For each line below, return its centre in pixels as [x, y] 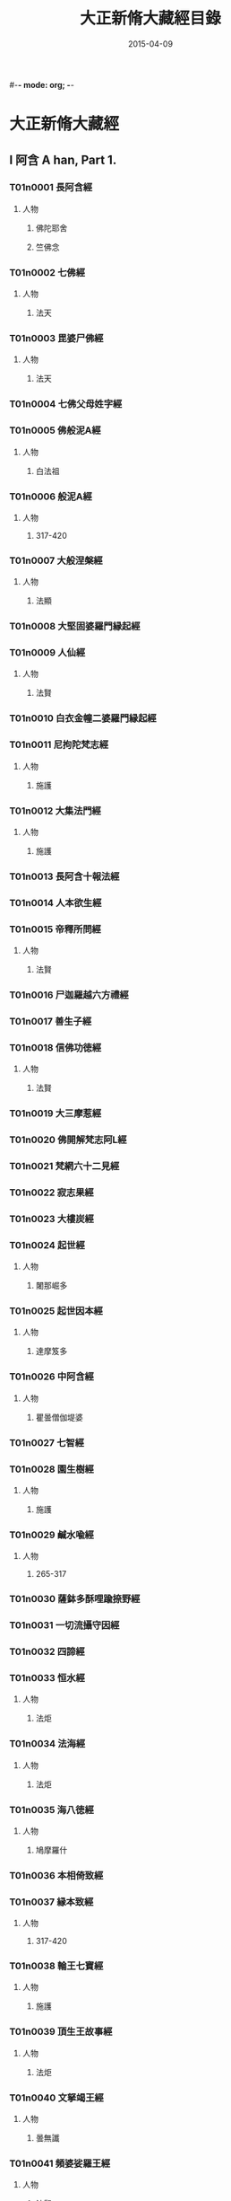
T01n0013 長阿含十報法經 [64, 876]
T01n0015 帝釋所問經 [55, 929]
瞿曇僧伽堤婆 [59, 1417]
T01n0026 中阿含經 [51, 1377]
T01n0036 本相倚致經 [56, 1875]
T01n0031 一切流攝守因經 [64, 1625]
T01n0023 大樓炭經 [51, 1219]
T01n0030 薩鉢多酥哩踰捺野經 [75, 1599]
